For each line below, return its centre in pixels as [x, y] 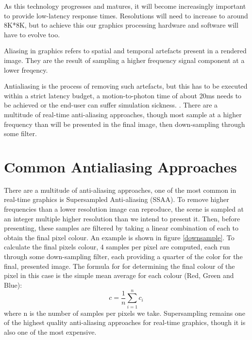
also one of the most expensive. [50, 332]
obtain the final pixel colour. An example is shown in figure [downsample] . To [119, 237]
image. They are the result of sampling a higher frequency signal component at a [124, 60]
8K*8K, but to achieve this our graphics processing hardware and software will [121, 25]
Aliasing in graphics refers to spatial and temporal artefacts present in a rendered [125, 51]
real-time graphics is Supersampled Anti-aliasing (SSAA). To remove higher [117, 199]
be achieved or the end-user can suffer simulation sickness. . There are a [111, 105]
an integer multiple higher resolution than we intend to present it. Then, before [122, 218]
